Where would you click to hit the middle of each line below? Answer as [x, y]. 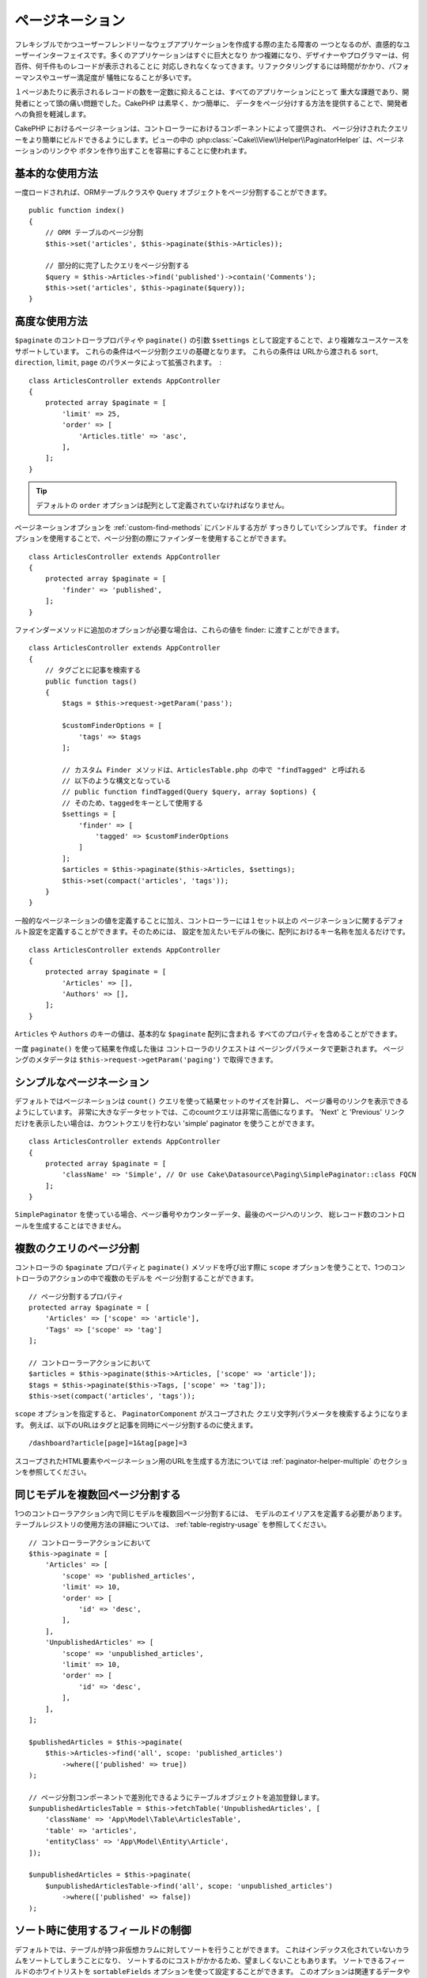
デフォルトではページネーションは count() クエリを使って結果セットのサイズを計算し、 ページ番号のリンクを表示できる [212, 1101]
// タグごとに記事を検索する [93, 670]
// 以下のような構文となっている [117, 781]
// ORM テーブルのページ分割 [94, 233]
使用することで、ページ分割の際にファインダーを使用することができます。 [170, 539]
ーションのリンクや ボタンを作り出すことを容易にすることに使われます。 [133, 151]
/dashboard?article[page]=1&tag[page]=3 [108, 1443]
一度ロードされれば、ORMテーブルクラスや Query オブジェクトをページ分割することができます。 [173, 192]
